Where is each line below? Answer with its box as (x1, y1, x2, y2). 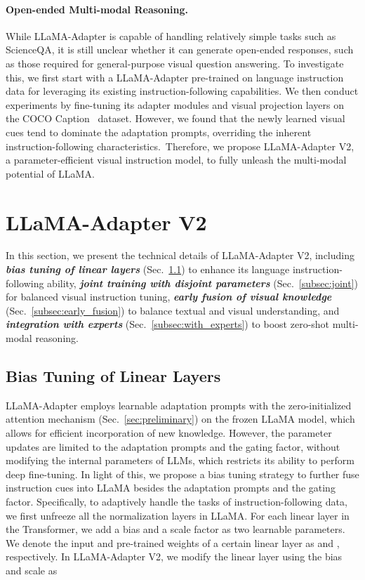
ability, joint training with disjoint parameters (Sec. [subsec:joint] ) (47, 275, 358, 290)
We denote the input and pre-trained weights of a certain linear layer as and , (6, 535, 340, 550)
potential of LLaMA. (6, 166, 95, 180)
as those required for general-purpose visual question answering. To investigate (6, 55, 344, 70)
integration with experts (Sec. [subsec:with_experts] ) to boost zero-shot (6, 317, 330, 331)
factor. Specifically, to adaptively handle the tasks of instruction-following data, (6, 494, 347, 508)
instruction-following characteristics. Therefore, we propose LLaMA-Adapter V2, (6, 138, 354, 153)
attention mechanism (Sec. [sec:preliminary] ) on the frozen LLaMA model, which (6, 411, 355, 426)
